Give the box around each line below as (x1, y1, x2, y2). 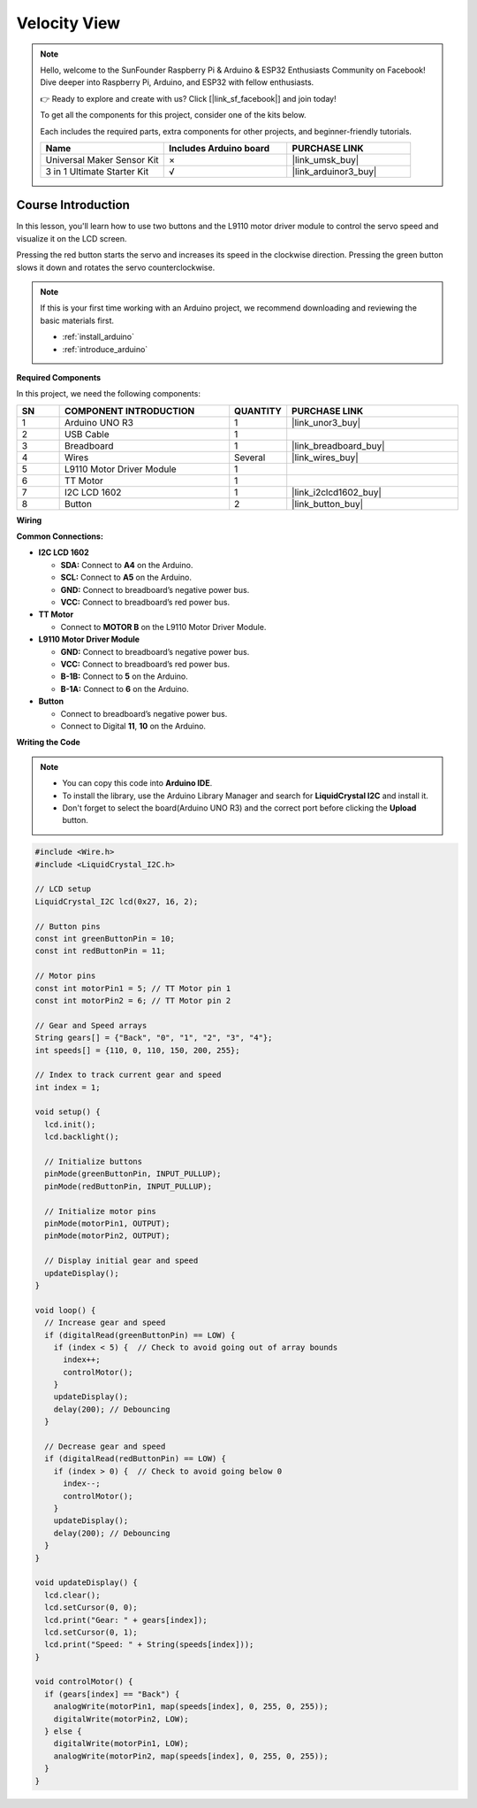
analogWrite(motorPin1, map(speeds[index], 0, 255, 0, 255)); (53, 1702, 329, 1712)
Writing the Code (16, 737, 81, 748)
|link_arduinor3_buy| (291, 165, 377, 177)
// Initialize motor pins (44, 1206, 156, 1216)
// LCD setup (34, 884, 92, 894)
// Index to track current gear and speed (34, 1070, 222, 1080)
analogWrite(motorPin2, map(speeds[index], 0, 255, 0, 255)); (53, 1750, 329, 1761)
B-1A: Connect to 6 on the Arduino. (60, 683, 189, 694)
